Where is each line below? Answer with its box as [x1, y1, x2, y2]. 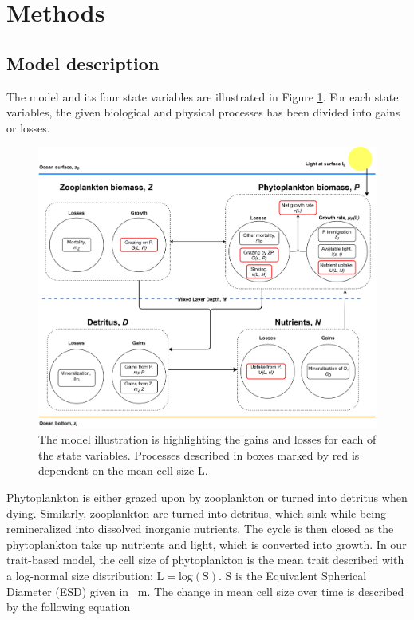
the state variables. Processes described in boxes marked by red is [38, 446, 360, 463]
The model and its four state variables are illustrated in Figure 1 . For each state [6, 88, 399, 105]
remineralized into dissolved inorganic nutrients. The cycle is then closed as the [6, 520, 394, 537]
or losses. [6, 119, 50, 136]
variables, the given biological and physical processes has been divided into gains [6, 104, 400, 120]
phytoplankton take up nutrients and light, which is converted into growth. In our [6, 535, 407, 552]
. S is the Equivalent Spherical [219, 567, 367, 583]
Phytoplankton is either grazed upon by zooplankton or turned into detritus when [6, 489, 408, 506]
